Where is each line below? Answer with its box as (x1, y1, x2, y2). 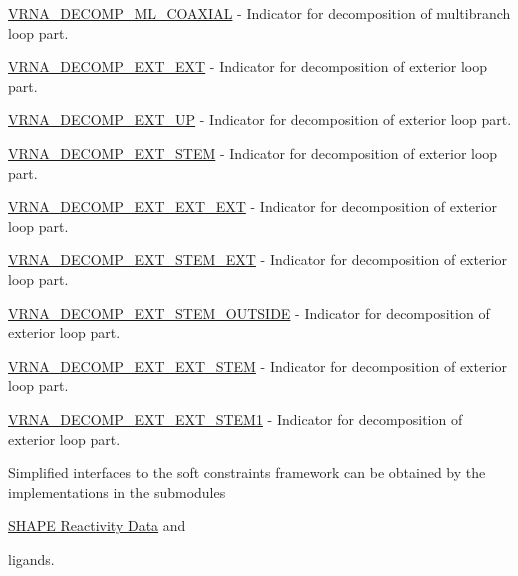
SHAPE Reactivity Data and (8, 515, 186, 536)
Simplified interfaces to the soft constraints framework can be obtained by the (8, 462, 486, 483)
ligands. (8, 548, 55, 569)
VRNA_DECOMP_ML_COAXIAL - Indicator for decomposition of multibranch (8, 3, 511, 23)
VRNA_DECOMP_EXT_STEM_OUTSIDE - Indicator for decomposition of (8, 302, 490, 323)
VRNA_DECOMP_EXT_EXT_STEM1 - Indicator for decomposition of (8, 408, 463, 429)
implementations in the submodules (8, 481, 226, 502)
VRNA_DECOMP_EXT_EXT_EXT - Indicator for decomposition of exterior (8, 196, 497, 217)
